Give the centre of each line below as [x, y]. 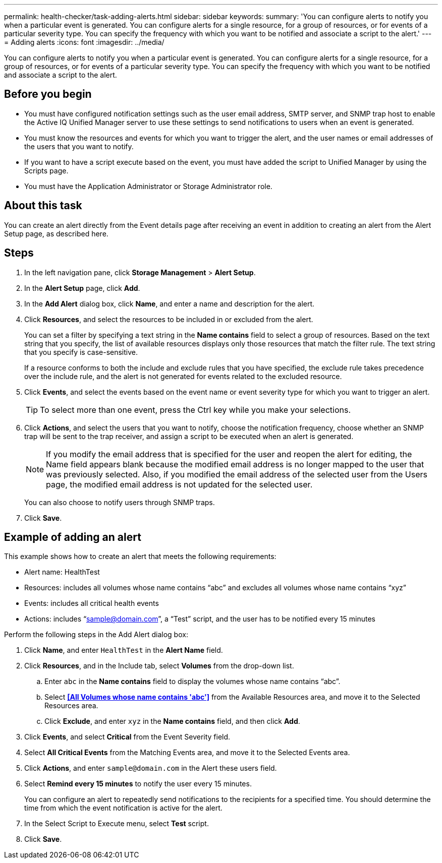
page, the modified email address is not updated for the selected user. [179, 484]
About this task [43, 206]
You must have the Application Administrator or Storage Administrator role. [148, 186]
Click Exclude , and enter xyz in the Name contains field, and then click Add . [172, 721]
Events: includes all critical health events [92, 603]
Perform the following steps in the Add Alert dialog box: [96, 635]
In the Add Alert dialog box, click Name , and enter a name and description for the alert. [170, 303]
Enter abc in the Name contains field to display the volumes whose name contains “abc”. [192, 682]
